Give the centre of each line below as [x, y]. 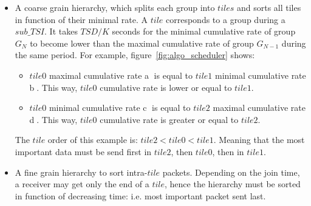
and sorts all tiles [269, 7]
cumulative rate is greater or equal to [169, 119]
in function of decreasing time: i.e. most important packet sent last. [140, 195]
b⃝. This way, [53, 87]
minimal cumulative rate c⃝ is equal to [120, 108]
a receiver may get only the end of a [82, 184]
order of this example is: [93, 140]
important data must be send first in [83, 151]
